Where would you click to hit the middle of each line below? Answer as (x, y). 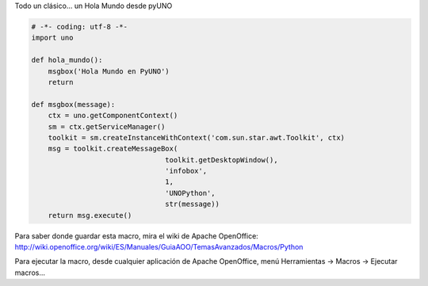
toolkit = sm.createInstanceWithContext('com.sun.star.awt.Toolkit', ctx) (196, 137)
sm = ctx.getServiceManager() (107, 126)
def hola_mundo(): (67, 60)
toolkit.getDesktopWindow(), (222, 160)
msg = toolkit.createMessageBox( (113, 149)
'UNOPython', (190, 193)
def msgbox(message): (73, 104)
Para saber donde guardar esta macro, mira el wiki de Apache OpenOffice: (137, 236)
